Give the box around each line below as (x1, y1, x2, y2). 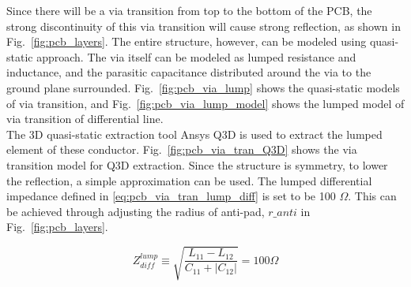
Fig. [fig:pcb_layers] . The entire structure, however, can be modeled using (6, 33, 367, 50)
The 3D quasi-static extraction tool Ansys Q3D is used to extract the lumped (6, 125, 383, 142)
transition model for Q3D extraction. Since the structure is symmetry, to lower (6, 156, 388, 173)
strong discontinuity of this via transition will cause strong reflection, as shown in (6, 17, 401, 34)
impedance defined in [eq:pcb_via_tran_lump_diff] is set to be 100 (6, 188, 336, 204)
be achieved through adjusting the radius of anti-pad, (6, 203, 265, 219)
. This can (348, 188, 397, 204)
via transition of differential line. (6, 110, 164, 127)
